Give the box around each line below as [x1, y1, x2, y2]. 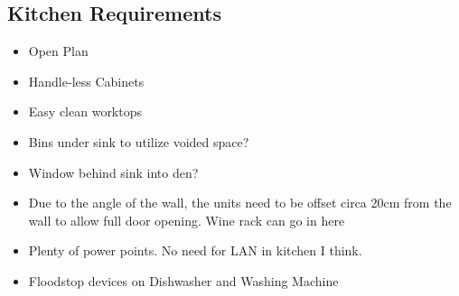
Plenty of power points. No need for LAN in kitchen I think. [28, 241, 362, 260]
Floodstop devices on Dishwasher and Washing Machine [28, 271, 339, 290]
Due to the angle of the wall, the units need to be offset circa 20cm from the [28, 193, 452, 212]
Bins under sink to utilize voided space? [28, 132, 249, 151]
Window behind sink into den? [28, 162, 199, 181]
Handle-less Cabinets [28, 71, 145, 90]
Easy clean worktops [28, 102, 143, 121]
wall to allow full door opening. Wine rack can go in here [28, 210, 345, 229]
